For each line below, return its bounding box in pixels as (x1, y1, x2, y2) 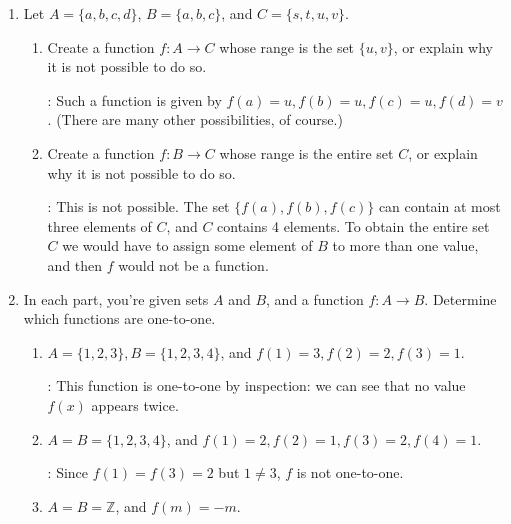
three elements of (47, 215, 152, 236)
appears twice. (91, 394, 179, 415)
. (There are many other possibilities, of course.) (47, 109, 343, 130)
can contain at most (378, 196, 501, 217)
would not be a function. (118, 254, 269, 275)
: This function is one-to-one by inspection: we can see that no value (47, 375, 466, 396)
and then (47, 254, 103, 275)
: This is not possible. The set (47, 196, 230, 217)
